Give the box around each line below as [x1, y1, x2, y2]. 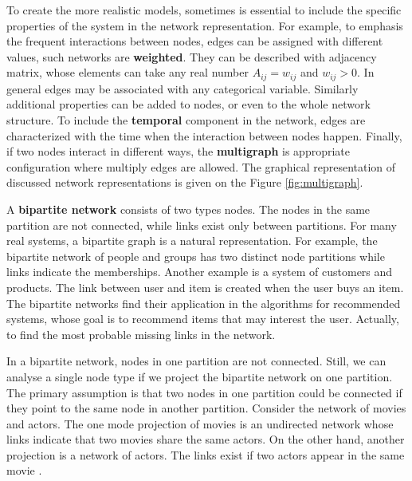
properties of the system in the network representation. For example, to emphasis [6, 17, 403, 34]
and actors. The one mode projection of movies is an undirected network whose [6, 415, 394, 432]
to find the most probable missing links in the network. [6, 325, 276, 342]
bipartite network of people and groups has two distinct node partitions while [6, 247, 385, 264]
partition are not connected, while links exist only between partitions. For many [6, 216, 397, 233]
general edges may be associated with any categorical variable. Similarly [6, 80, 359, 97]
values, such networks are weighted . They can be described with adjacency [6, 48, 377, 65]
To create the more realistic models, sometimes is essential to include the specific [6, 2, 402, 18]
